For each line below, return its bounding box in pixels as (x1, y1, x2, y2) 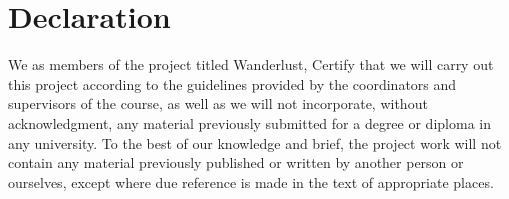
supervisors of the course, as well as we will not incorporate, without (8, 93, 428, 114)
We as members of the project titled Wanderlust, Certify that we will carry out (8, 54, 494, 75)
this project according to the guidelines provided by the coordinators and (8, 73, 457, 94)
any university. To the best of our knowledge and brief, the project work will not (8, 132, 502, 153)
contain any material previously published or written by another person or (8, 152, 464, 173)
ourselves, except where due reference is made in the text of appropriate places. (8, 171, 494, 192)
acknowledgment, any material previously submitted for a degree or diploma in (8, 112, 491, 133)
